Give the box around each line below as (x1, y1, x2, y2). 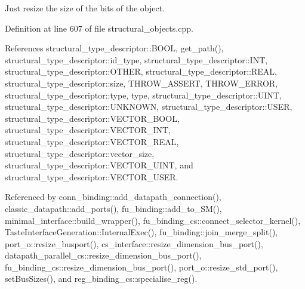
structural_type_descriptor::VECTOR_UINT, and (5, 159, 193, 171)
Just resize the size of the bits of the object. (5, 2, 165, 14)
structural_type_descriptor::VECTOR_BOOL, (5, 112, 180, 124)
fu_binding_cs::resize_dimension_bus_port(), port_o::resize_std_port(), (5, 260, 278, 273)
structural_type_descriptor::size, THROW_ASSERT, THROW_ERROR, (5, 76, 278, 89)
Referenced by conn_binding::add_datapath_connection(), (5, 190, 221, 203)
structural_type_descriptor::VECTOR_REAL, (5, 135, 179, 147)
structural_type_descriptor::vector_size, (5, 147, 155, 159)
